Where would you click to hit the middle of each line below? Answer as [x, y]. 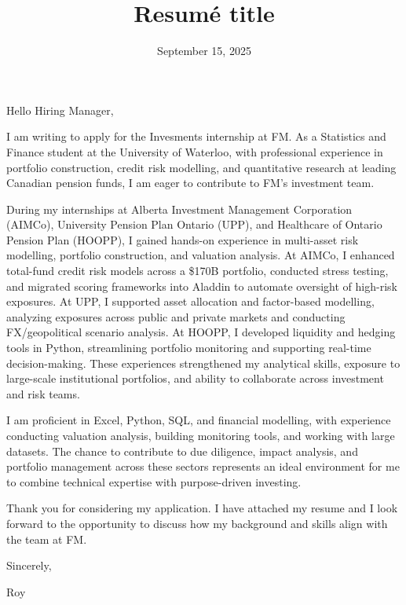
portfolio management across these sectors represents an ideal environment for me [203, 466]
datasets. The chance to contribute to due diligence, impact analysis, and [182, 451]
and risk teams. [43, 393]
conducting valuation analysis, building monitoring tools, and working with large [201, 435]
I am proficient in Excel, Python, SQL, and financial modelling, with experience [199, 420]
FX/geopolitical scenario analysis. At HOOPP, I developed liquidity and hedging [201, 332]
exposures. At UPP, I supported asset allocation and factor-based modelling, [190, 301]
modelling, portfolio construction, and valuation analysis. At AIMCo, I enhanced [201, 255]
